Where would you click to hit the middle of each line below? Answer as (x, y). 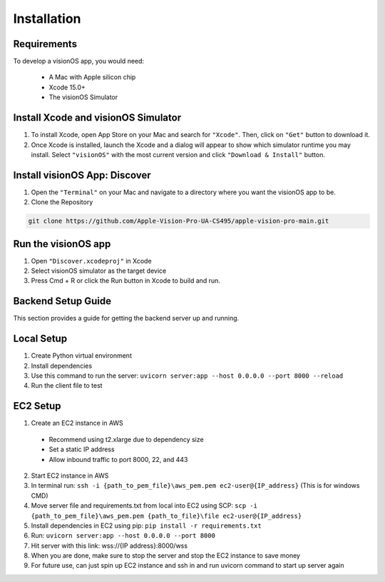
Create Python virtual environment (81, 356)
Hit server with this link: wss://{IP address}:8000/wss (109, 546)
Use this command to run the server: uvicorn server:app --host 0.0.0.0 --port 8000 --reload (187, 376)
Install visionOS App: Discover (82, 175)
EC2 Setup (37, 406)
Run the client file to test (67, 386)
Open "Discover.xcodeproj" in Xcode (92, 261)
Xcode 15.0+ (67, 87)
